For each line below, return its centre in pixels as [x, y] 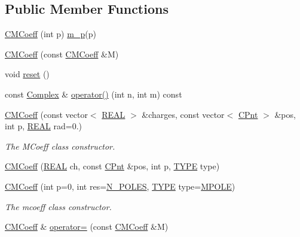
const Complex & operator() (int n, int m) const [94, 94]
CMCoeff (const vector [46, 114]
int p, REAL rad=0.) [43, 126]
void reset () [27, 74]
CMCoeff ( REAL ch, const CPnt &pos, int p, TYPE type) [112, 166]
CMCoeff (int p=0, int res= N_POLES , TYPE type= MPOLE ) [120, 186]
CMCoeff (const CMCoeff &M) [62, 54]
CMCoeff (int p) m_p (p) [50, 34]
